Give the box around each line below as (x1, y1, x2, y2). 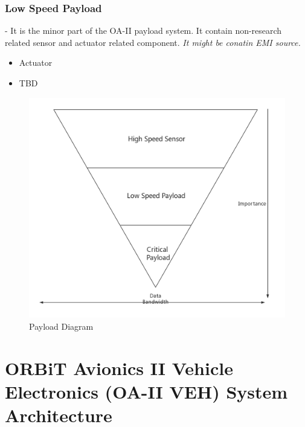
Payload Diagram (29, 319, 94, 332)
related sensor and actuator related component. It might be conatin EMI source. (5, 36, 301, 48)
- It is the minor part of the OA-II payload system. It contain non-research (5, 24, 282, 37)
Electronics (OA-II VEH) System (5, 379, 288, 403)
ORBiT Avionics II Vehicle (5, 355, 233, 380)
